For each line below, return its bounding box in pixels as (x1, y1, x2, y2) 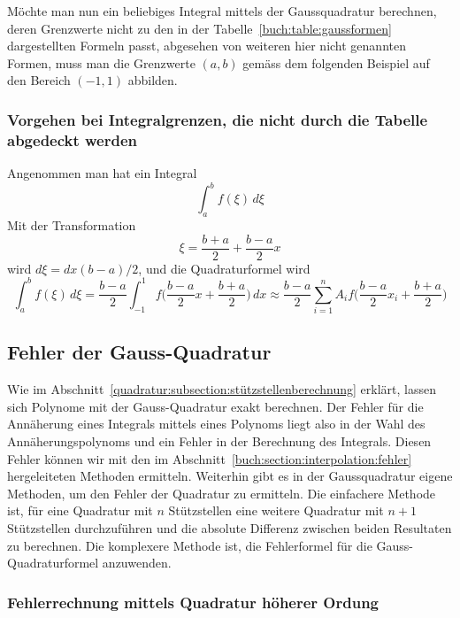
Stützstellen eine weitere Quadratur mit (168, 501, 384, 520)
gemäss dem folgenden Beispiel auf (242, 53, 430, 72)
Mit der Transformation (7, 216, 136, 234)
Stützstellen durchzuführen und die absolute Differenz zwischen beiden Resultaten (7, 519, 452, 537)
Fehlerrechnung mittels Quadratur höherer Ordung (7, 591, 379, 613)
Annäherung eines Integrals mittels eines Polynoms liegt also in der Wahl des (7, 414, 425, 433)
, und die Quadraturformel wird (138, 259, 310, 277)
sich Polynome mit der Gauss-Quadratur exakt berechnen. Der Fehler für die (7, 397, 424, 415)
